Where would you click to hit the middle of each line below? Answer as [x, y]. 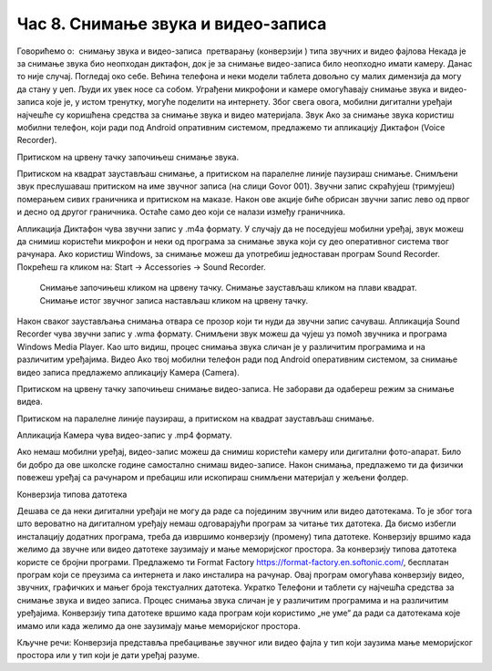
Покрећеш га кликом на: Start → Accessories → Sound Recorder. [141, 267]
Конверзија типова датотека [72, 494]
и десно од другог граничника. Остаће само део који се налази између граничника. [181, 212]
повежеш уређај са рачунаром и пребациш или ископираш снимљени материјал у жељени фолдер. [213, 478]
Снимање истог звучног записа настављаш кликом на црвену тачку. [174, 300]
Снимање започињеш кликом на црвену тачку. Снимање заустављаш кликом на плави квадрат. [228, 288]
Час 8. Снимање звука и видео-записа [172, 24]
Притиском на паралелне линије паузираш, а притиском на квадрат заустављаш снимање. [195, 418]
